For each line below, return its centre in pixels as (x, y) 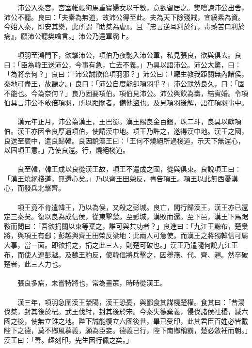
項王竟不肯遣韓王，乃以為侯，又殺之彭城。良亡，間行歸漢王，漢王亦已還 (133, 207)
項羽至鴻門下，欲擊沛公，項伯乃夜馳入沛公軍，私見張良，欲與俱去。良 (129, 55)
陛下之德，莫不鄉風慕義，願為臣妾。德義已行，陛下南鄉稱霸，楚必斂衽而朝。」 (126, 330)
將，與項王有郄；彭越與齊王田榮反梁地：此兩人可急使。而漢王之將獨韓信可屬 (126, 235)
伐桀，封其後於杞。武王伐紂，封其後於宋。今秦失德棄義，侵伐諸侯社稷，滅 (123, 311)
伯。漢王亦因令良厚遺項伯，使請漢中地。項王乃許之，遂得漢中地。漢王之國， (126, 131)
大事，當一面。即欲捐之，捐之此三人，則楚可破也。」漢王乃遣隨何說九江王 (121, 245)
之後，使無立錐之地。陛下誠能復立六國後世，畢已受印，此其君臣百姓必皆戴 (129, 321)
